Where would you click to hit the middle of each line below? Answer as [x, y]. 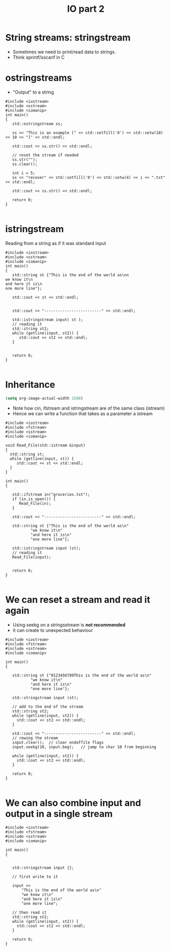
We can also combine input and [73, 803]
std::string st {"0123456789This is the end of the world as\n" [82, 675]
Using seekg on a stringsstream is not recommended [69, 625]
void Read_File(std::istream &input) [45, 445]
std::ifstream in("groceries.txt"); [51, 494]
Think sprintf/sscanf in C [39, 57]
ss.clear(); [25, 164]
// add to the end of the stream [47, 707]
